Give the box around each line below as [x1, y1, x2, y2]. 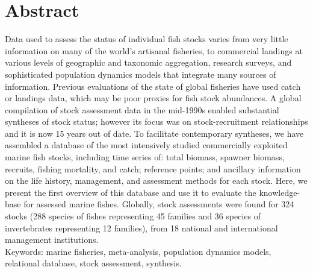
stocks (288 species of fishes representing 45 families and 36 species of [5, 210, 261, 222]
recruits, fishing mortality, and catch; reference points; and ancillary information [5, 162, 301, 175]
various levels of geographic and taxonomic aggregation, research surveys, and [5, 56, 292, 69]
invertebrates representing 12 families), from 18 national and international [5, 221, 278, 234]
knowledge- [259, 186, 300, 198]
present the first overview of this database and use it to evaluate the [5, 186, 256, 198]
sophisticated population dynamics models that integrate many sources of [5, 67, 276, 80]
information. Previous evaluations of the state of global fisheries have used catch [5, 80, 301, 92]
